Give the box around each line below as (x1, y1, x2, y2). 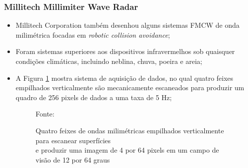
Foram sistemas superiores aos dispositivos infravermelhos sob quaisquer (15, 46, 235, 56)
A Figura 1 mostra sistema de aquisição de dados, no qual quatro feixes (15, 72, 234, 83)
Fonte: (35, 109, 55, 119)
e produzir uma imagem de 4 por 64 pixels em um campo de (35, 145, 219, 155)
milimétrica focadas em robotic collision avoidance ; (15, 29, 170, 40)
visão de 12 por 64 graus (35, 154, 110, 165)
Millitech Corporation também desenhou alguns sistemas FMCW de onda (15, 20, 240, 30)
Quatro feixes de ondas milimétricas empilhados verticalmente (35, 125, 224, 135)
